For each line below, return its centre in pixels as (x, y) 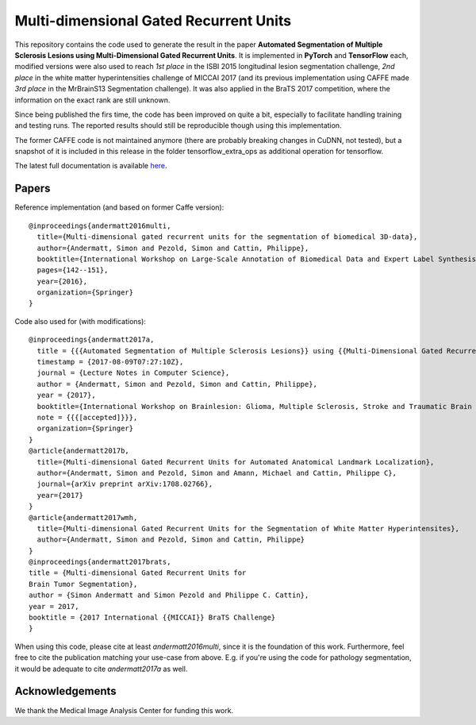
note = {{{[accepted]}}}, (87, 417)
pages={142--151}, (73, 270)
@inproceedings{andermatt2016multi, (100, 226)
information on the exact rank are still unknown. (92, 100)
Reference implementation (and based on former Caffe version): (119, 207)
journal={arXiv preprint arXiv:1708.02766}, (125, 484)
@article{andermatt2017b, (79, 451)
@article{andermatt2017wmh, (83, 517)
